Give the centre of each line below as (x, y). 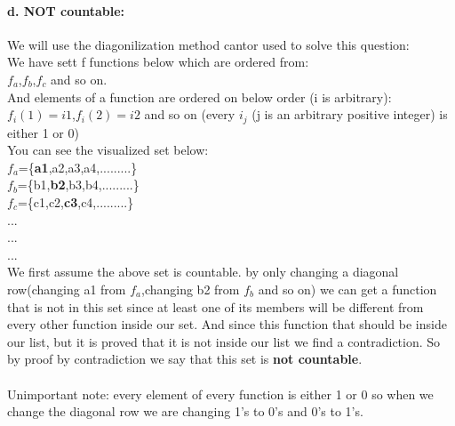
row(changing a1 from (67, 289)
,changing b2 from (190, 289)
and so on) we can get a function (347, 289)
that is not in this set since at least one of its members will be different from (216, 306)
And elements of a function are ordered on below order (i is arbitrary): (200, 96)
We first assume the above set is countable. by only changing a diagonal (203, 272)
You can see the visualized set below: (108, 150)
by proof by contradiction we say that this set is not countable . (185, 359)
